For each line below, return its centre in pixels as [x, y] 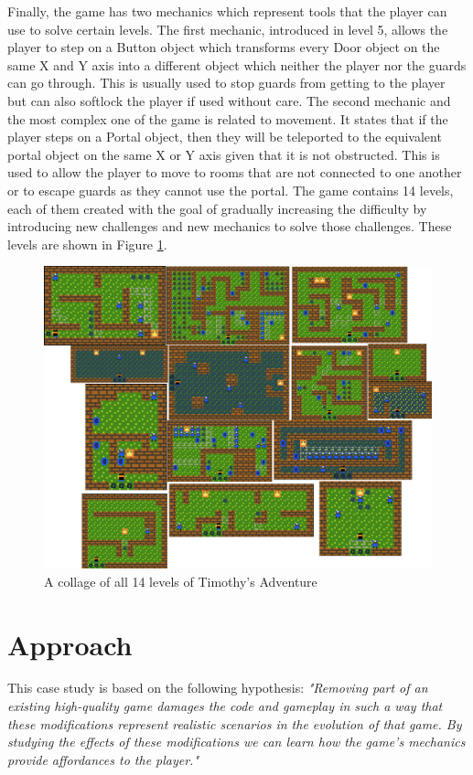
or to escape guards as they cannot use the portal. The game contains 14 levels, [231, 190]
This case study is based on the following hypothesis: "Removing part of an [218, 688]
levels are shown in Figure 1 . [87, 244]
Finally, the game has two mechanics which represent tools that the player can [227, 11]
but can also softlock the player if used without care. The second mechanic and [229, 100]
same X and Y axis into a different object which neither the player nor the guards [237, 64]
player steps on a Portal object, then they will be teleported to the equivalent [225, 137]
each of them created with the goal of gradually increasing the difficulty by [217, 208]
